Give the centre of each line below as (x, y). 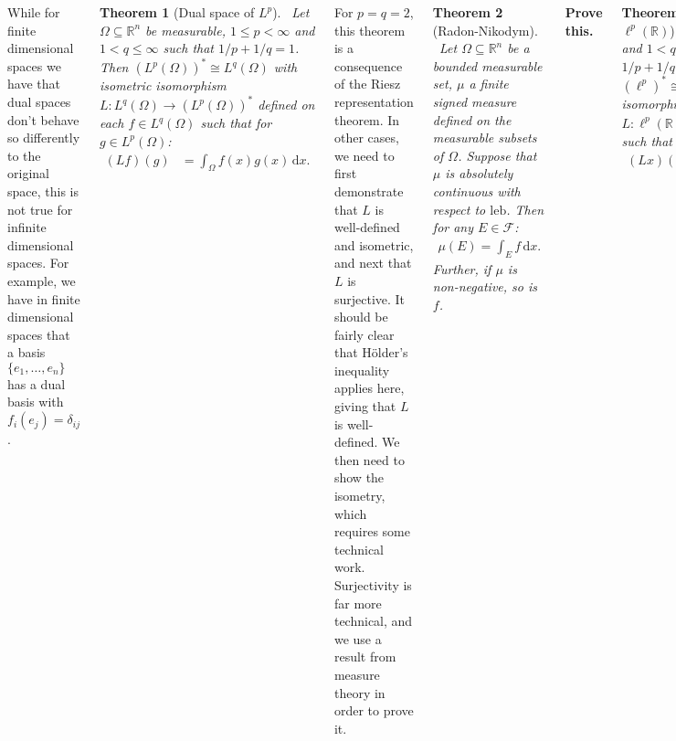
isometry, (359, 496)
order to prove (374, 710)
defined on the (472, 119)
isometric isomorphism (163, 85)
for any (453, 227)
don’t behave (43, 119)
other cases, (366, 138)
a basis (26, 352)
